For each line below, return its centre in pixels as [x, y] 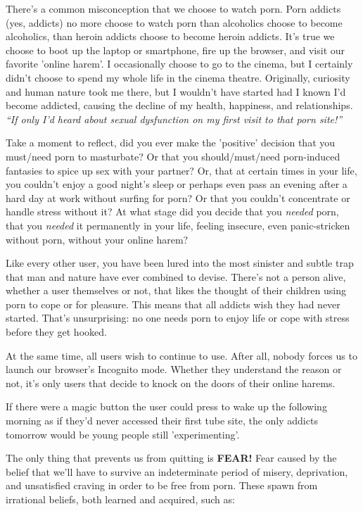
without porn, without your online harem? [97, 239]
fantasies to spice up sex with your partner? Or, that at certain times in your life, [181, 170]
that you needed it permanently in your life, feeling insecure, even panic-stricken [178, 225]
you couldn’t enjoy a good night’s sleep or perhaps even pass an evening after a [177, 184]
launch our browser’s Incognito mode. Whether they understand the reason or [174, 369]
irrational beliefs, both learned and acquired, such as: [120, 499]
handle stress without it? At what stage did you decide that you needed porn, [172, 212]
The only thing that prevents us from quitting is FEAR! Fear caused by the [171, 458]
